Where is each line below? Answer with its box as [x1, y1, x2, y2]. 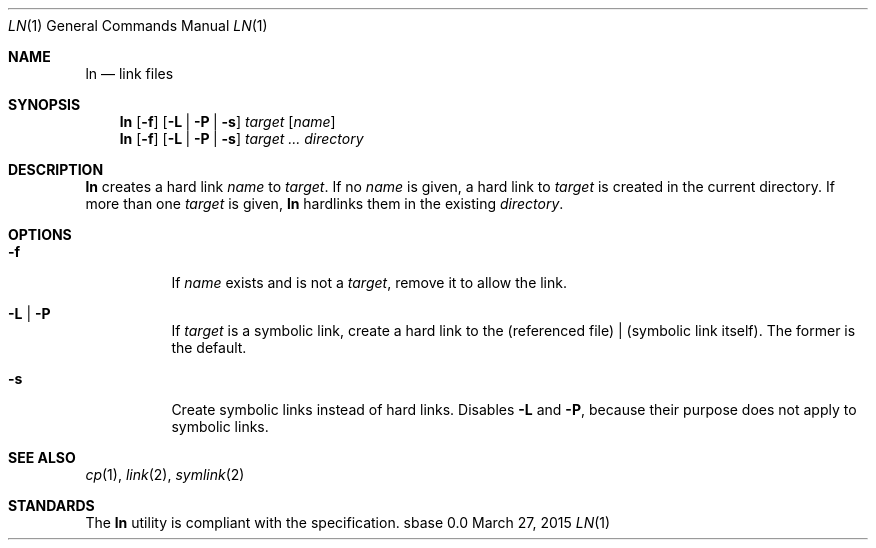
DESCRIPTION [8, 161, 104, 178]
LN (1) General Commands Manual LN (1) [8, 17, 268, 34]
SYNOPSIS [8, 96, 81, 113]
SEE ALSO [8, 449, 76, 466]
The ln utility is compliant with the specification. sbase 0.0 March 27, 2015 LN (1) [85, 514, 611, 531]
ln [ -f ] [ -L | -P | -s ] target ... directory [119, 130, 364, 147]
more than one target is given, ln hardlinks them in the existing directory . [85, 195, 564, 212]
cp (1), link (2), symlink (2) [85, 466, 245, 483]
